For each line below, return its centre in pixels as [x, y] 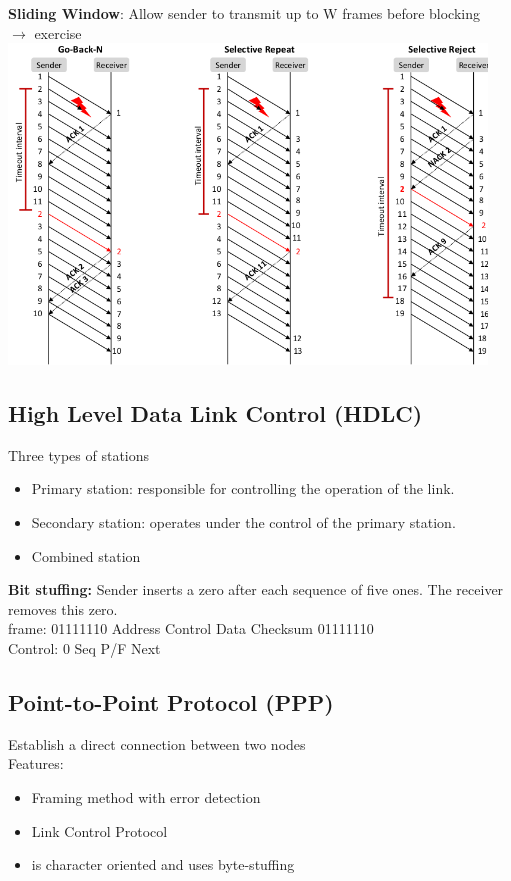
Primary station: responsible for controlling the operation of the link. [243, 488]
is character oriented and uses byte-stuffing [163, 864]
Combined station [86, 555]
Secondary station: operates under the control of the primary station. [243, 521]
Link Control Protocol [99, 830]
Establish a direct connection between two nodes [157, 743]
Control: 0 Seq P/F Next [84, 647]
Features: [36, 763]
